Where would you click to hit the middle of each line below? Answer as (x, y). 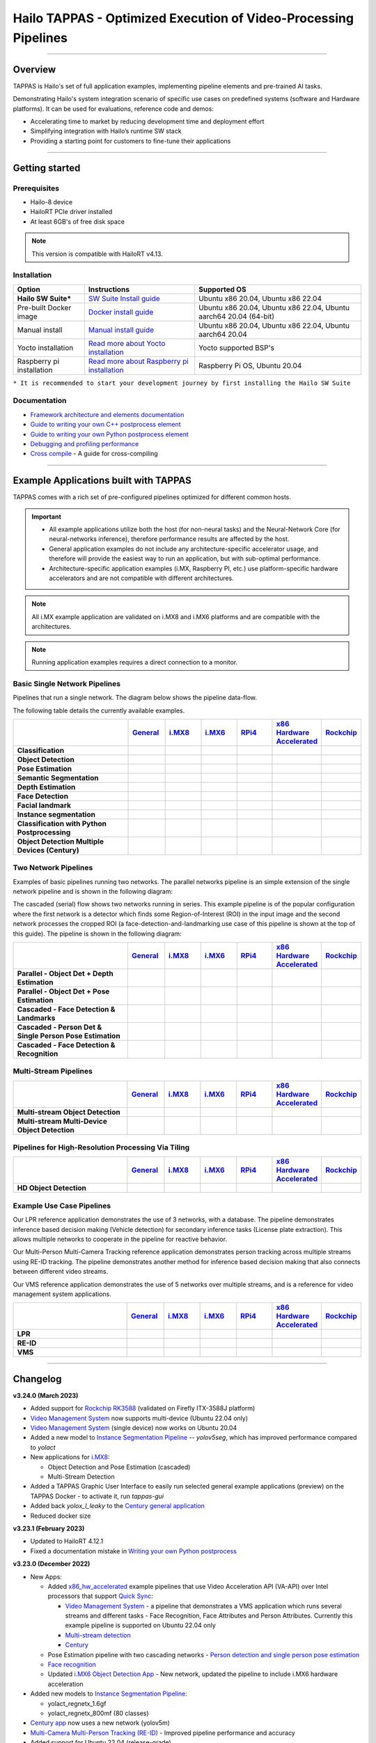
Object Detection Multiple (61, 842)
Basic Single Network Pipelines (67, 683)
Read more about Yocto (127, 343)
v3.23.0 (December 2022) (52, 1564)
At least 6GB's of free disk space (78, 221)
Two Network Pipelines (53, 868)
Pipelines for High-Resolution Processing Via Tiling (101, 1148)
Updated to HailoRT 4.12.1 (67, 1542)
